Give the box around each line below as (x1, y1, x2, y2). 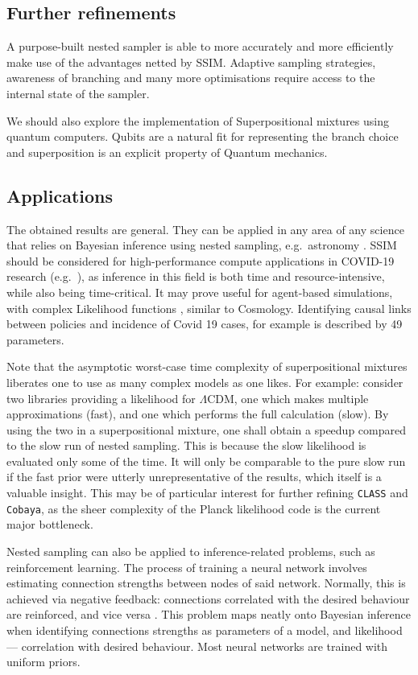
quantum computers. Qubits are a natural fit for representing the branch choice (6, 128, 399, 145)
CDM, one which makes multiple (207, 389, 369, 406)
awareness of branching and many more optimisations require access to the (6, 69, 375, 86)
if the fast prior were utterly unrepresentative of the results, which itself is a (6, 468, 382, 485)
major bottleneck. (6, 516, 93, 533)
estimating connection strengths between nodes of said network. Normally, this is (6, 574, 406, 591)
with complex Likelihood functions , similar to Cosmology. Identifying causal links (6, 299, 412, 316)
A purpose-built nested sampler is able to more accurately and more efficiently (6, 38, 394, 55)
